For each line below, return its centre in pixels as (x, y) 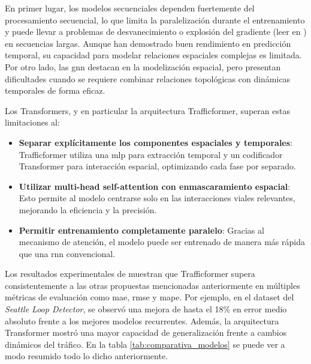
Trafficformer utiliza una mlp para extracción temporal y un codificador (151, 154)
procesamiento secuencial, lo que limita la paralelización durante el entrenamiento (155, 20)
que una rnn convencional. (67, 253)
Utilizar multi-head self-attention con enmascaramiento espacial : (155, 186)
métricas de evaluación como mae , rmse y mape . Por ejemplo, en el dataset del (150, 297)
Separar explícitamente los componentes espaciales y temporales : (155, 142)
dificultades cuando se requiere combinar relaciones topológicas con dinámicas (148, 78)
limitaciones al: (32, 122)
